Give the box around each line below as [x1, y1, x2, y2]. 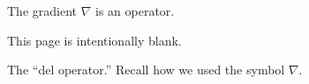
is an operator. [94, 2, 175, 19]
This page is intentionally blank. [7, 31, 182, 49]
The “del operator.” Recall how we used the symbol [7, 60, 285, 79]
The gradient [7, 2, 77, 19]
